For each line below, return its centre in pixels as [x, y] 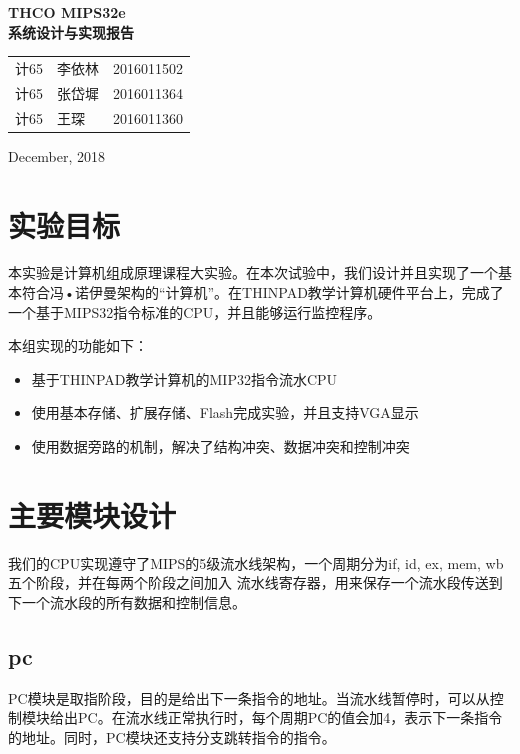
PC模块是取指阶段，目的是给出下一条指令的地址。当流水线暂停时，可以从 [249, 697]
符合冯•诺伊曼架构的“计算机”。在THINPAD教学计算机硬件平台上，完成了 [262, 292]
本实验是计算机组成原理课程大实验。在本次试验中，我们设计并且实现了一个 [253, 272]
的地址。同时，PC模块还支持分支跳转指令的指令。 [172, 736]
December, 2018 [57, 155]
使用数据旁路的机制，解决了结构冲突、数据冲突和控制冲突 [220, 446]
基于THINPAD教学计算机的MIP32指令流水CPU [184, 378]
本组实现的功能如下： [78, 345]
